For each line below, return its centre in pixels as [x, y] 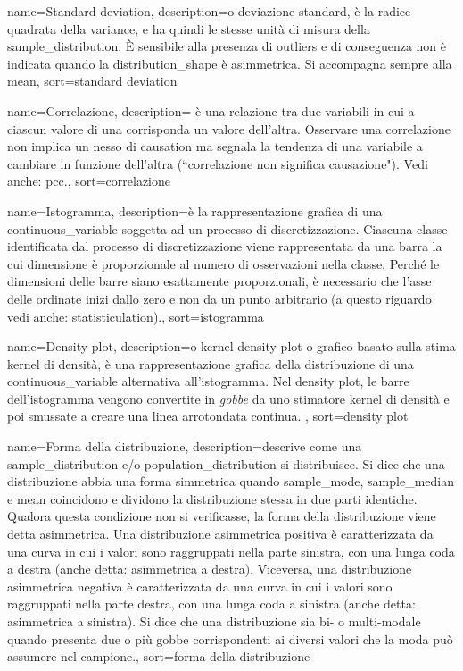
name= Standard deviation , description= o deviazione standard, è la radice [209, 11]
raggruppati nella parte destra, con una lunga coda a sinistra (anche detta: [211, 604]
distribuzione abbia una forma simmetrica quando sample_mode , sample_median [231, 481]
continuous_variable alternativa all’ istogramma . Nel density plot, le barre [208, 381]
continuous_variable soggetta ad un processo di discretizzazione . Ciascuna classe [227, 228]
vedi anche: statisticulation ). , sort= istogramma [136, 316]
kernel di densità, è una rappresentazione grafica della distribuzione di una [211, 363]
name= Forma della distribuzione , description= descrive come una [185, 446]
